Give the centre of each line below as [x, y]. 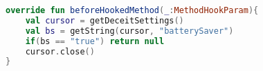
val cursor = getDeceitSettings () [105, 20]
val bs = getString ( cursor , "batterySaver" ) [129, 31]
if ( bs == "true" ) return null [95, 41]
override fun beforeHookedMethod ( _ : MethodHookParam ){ [132, 10]
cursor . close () [60, 51]
